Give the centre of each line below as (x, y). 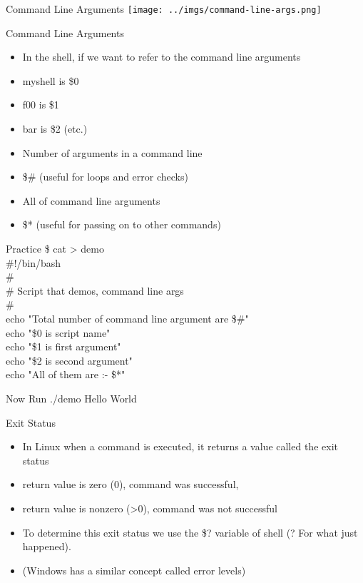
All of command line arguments (91, 200)
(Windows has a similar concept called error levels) (134, 570)
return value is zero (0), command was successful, (131, 484)
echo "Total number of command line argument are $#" (127, 318)
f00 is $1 (41, 105)
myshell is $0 (51, 80)
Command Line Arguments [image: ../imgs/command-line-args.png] (164, 9)
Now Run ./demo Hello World (71, 398)
